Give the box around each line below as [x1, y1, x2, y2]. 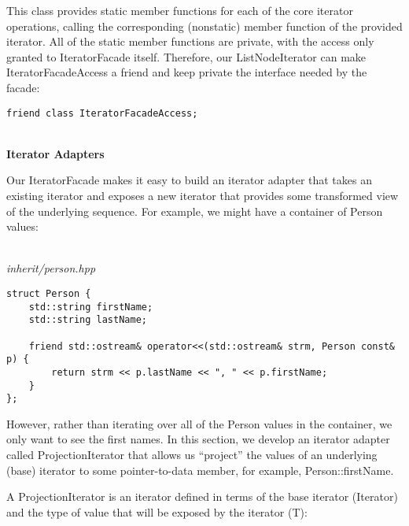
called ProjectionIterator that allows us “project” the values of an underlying [6, 446, 378, 463]
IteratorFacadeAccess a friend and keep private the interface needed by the [6, 64, 367, 80]
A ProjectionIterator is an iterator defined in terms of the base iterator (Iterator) [6, 488, 398, 505]
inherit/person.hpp [6, 260, 96, 276]
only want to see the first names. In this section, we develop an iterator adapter [6, 431, 390, 447]
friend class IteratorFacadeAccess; [6, 107, 198, 119]
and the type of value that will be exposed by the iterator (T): [6, 503, 308, 520]
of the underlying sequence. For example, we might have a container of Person [6, 202, 383, 219]
